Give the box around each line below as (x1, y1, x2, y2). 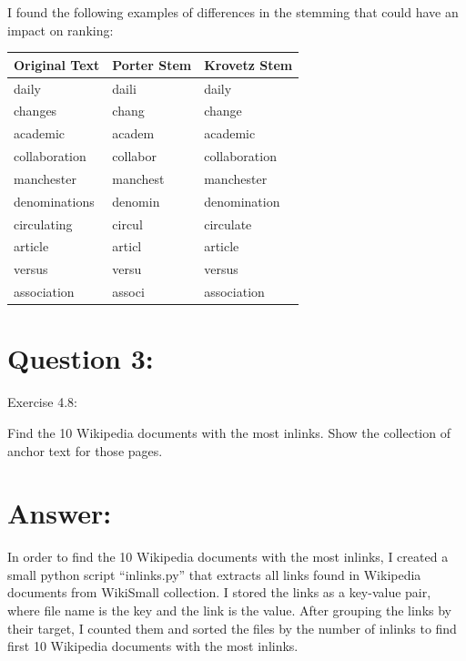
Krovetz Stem (204, 55, 293, 74)
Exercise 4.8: (7, 392, 77, 412)
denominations (14, 191, 95, 210)
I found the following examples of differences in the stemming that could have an (7, 3, 459, 21)
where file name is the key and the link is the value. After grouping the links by (7, 601, 452, 620)
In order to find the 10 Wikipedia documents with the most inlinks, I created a (7, 547, 449, 566)
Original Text (14, 55, 100, 74)
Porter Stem (112, 55, 192, 74)
